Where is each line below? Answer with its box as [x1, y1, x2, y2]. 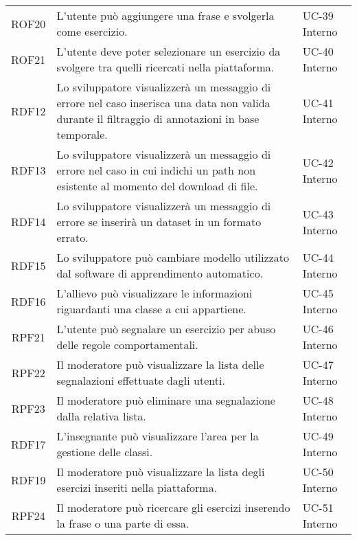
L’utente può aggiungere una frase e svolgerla [56, 8, 275, 23]
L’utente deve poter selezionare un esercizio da [56, 43, 281, 59]
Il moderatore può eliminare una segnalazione [56, 392, 275, 408]
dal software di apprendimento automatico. [56, 265, 264, 281]
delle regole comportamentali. [56, 337, 198, 352]
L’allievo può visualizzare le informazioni [56, 285, 253, 301]
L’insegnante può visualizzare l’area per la [56, 428, 259, 444]
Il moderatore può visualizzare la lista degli [56, 464, 265, 480]
